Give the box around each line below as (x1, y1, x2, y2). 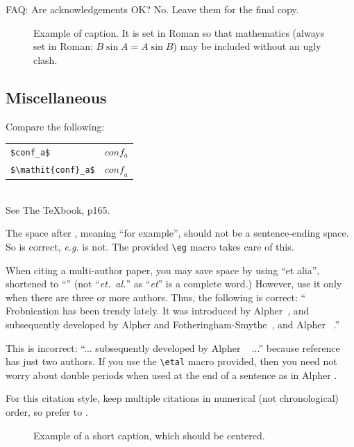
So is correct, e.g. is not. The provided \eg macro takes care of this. (6, 239, 294, 253)
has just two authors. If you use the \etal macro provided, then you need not (6, 354, 337, 369)
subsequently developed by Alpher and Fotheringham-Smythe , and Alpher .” (6, 317, 340, 331)
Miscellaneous (6, 86, 107, 108)
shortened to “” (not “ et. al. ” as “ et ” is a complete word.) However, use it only (6, 276, 342, 291)
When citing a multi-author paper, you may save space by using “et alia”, (6, 262, 320, 277)
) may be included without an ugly (173, 39, 321, 53)
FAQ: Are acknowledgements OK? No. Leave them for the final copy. (6, 2, 299, 16)
